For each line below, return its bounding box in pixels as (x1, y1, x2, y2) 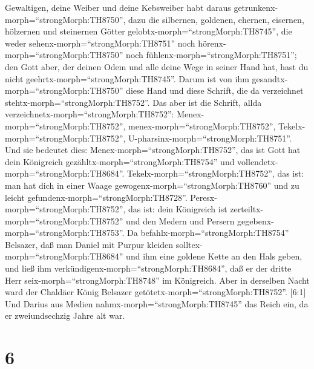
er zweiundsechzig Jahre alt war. (5, 309, 125, 322)
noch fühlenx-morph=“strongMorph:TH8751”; (126, 48, 297, 61)
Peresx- (190, 191, 217, 203)
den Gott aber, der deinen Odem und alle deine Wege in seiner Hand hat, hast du (5, 60, 309, 73)
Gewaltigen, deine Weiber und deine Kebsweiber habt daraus (5, 1, 231, 13)
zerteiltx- (230, 203, 264, 215)
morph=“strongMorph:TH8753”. (5, 226, 125, 239)
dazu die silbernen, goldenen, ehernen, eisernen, (128, 13, 304, 25)
